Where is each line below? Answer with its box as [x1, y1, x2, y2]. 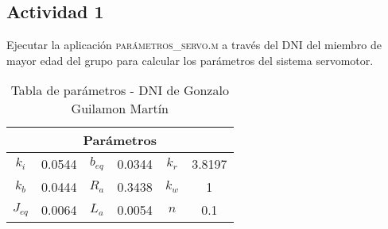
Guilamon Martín [71, 99, 169, 118]
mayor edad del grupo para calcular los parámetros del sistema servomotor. [6, 52, 374, 68]
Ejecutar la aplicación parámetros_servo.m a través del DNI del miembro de [6, 36, 382, 53]
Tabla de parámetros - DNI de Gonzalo [10, 81, 229, 100]
